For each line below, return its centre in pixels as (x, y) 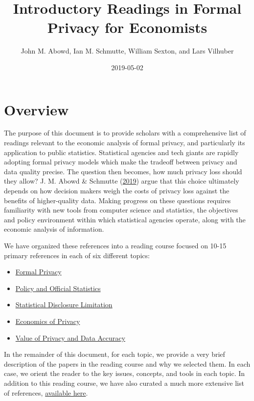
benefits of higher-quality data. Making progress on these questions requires (117, 200)
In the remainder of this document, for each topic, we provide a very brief (115, 354)
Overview (36, 109)
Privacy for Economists (127, 27)
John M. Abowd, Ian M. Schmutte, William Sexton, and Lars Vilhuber (127, 51)
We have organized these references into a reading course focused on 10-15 (115, 245)
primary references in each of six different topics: (77, 255)
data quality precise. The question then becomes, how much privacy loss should (123, 171)
